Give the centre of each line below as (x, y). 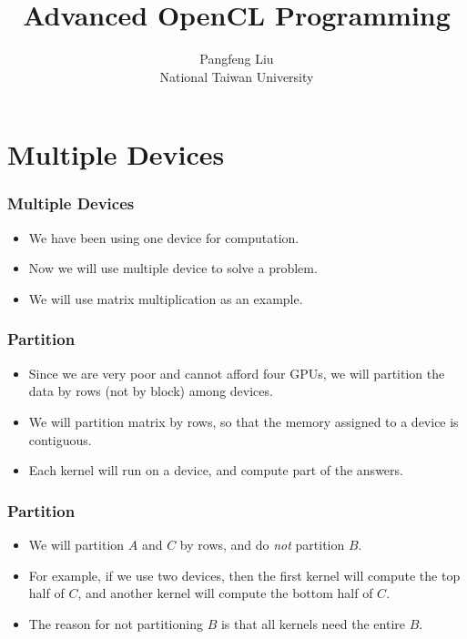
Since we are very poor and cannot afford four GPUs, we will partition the (237, 373)
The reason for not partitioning (116, 623)
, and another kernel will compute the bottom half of (225, 593)
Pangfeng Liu (237, 59)
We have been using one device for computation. (164, 237)
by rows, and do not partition (262, 544)
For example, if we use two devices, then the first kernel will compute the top (244, 575)
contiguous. (60, 439)
